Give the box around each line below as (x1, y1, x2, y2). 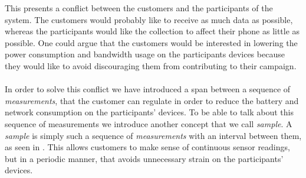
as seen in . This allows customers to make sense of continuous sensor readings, (5, 141, 290, 153)
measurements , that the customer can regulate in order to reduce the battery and (5, 94, 299, 106)
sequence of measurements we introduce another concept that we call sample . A (5, 117, 292, 130)
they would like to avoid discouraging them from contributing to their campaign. (5, 59, 297, 72)
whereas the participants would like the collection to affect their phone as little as (5, 25, 300, 37)
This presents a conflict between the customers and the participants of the (5, 2, 273, 14)
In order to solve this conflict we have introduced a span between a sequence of (5, 83, 291, 95)
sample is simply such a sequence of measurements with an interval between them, (5, 129, 302, 141)
